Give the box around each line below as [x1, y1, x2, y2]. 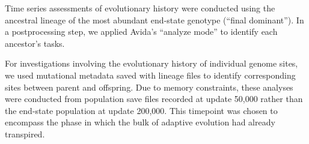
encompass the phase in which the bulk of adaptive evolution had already [5, 116, 275, 128]
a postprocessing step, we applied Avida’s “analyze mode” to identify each [5, 25, 278, 38]
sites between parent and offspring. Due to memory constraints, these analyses [5, 80, 293, 93]
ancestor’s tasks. [5, 37, 65, 49]
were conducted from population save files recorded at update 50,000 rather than [5, 92, 303, 105]
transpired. [5, 127, 45, 140]
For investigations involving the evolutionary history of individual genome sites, [5, 57, 298, 70]
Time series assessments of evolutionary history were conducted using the [5, 2, 275, 14]
